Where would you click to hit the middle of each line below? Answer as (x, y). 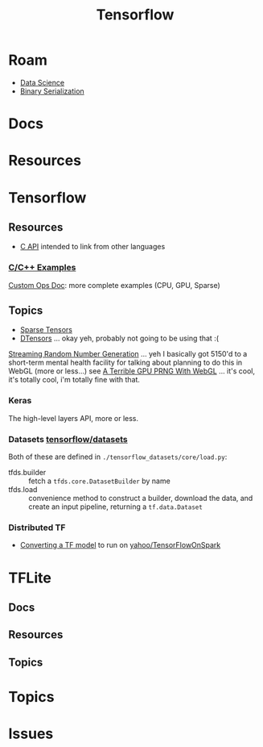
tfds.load (23, 490)
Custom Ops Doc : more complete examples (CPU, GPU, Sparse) (115, 285)
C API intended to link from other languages (92, 247)
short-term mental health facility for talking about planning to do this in (125, 363)
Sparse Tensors (46, 330)
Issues (31, 734)
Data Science (42, 82)
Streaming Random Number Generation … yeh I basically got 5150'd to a (128, 354)
